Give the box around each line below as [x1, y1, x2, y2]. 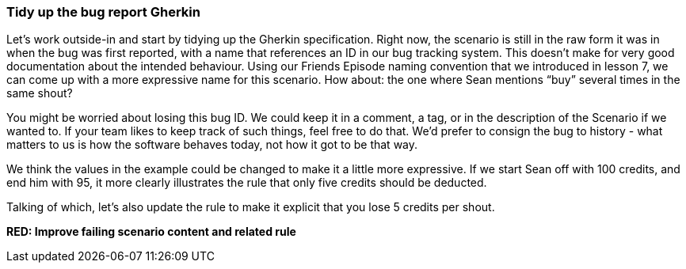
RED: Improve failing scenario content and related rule [6, 225, 296, 239]
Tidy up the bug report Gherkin [6, 4, 200, 20]
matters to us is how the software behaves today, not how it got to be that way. [6, 138, 418, 152]
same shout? [6, 86, 73, 100]
